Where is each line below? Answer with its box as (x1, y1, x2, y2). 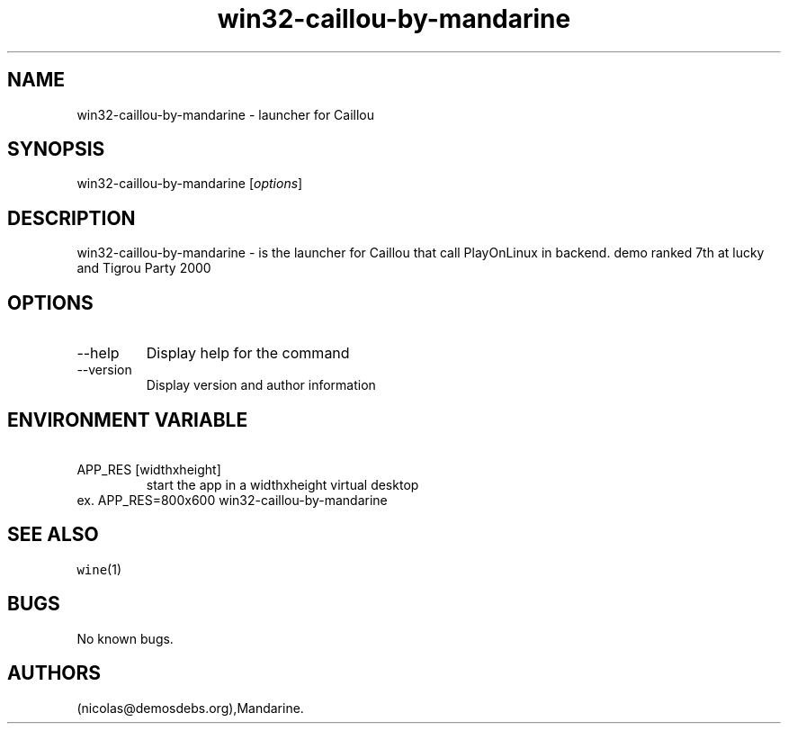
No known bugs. (76, 630, 174, 646)
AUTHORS (7, 662, 102, 685)
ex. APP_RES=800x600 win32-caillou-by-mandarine (76, 492, 388, 508)
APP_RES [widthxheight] (76, 461, 221, 477)
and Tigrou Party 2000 (76, 260, 211, 276)
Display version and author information (146, 377, 376, 393)
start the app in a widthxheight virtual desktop (146, 476, 419, 492)
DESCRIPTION (7, 206, 136, 230)
